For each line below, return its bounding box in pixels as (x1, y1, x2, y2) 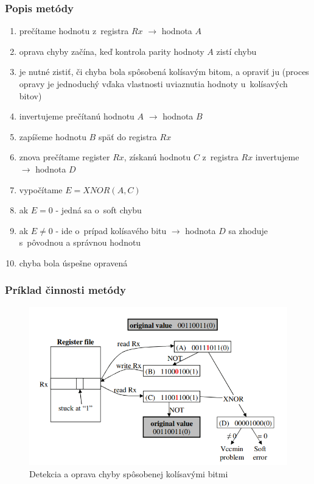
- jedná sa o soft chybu (55, 204, 142, 216)
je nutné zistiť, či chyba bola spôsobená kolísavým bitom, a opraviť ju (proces (19, 65, 309, 78)
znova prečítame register (19, 151, 110, 163)
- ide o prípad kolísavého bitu (55, 224, 167, 237)
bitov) (19, 89, 42, 102)
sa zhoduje (228, 224, 268, 237)
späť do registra (98, 130, 157, 143)
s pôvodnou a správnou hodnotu (19, 236, 141, 249)
